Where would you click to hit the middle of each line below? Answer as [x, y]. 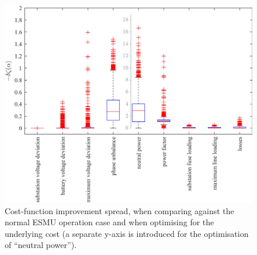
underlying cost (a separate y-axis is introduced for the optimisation [127, 233]
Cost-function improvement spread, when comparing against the [119, 210]
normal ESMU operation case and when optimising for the [110, 222]
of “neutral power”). [41, 245]
